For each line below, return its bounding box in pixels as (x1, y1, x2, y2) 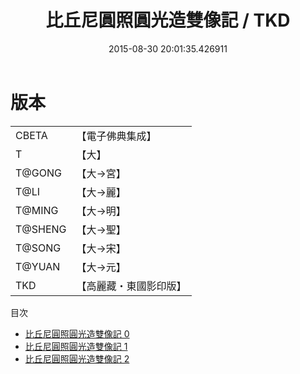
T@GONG (15, 166, 62, 180)
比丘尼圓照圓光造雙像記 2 (24, 352, 130, 365)
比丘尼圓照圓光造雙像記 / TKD (45, 9, 291, 32)
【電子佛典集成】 (76, 129, 157, 143)
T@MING (15, 203, 59, 217)
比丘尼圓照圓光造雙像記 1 (24, 340, 128, 352)
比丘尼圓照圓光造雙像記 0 (24, 327, 130, 340)
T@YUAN (15, 259, 61, 273)
